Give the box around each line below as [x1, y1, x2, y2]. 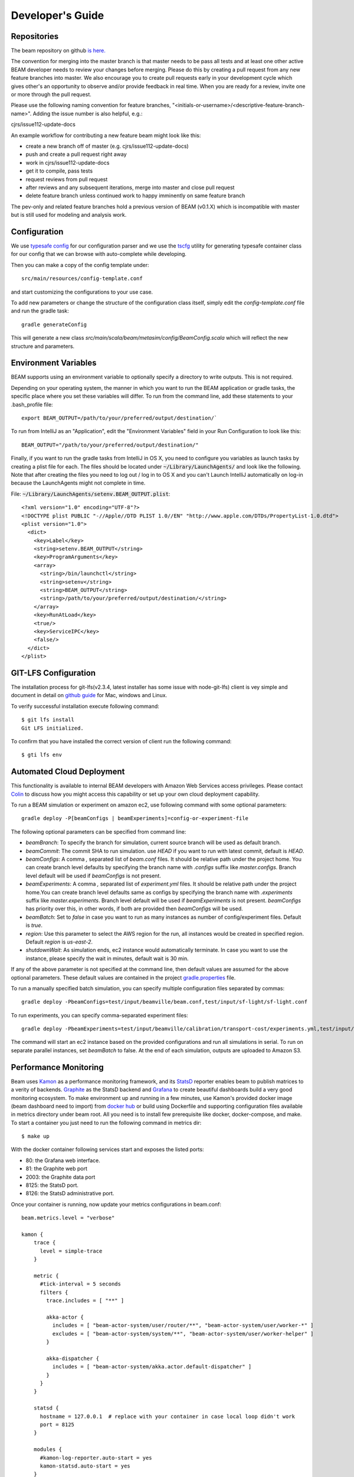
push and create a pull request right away [25, 151, 127, 158]
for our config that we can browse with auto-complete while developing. [11, 250, 187, 258]
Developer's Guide [11, 9, 104, 22]
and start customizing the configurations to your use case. [11, 288, 153, 295]
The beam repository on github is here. [11, 47, 106, 54]
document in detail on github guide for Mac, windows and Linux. [11, 692, 168, 699]
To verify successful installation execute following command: [11, 702, 159, 710]
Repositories [11, 31, 59, 41]
